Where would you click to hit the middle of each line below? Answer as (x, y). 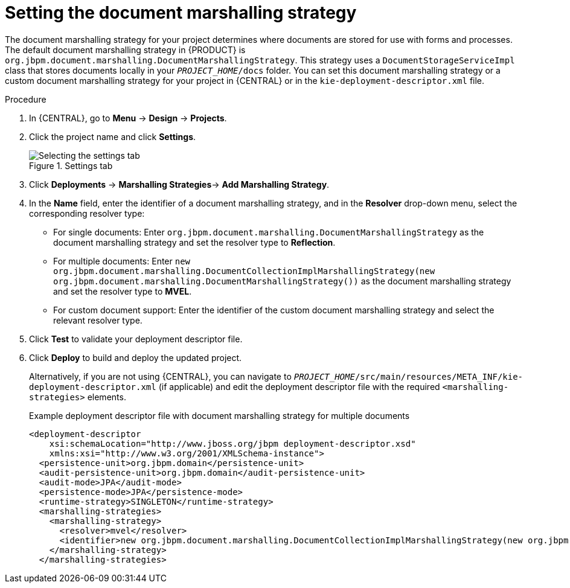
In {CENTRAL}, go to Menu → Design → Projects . (128, 118)
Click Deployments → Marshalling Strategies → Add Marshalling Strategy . (179, 184)
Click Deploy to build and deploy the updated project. (136, 357)
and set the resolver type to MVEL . (123, 291)
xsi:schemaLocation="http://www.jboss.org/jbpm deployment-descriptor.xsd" (232, 443)
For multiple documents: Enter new (122, 261)
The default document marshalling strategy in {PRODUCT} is (125, 50)
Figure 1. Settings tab (71, 165)
